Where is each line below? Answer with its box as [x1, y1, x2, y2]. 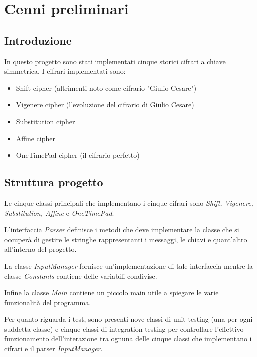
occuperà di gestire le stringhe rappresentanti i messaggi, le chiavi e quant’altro [4, 234, 247, 244]
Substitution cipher [16, 116, 75, 126]
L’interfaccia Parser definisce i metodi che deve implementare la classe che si [4, 224, 239, 235]
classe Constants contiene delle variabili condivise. [4, 270, 157, 281]
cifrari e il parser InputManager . [4, 343, 103, 354]
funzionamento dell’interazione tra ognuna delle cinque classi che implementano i [4, 333, 252, 344]
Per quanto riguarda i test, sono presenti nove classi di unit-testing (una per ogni [4, 314, 253, 324]
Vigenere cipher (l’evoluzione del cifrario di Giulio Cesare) [16, 99, 194, 110]
